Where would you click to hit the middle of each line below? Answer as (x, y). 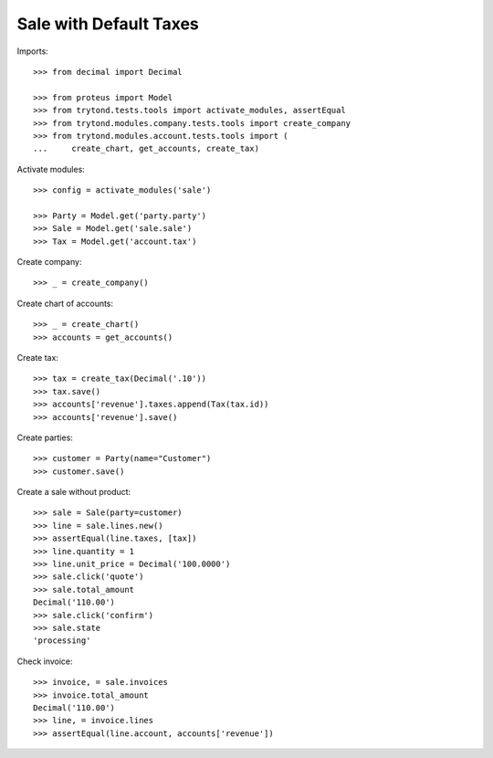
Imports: (33, 51)
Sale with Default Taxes (108, 24)
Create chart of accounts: (65, 303)
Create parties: (45, 437)
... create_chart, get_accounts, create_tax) (147, 149)
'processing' (62, 641)
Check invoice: (45, 661)
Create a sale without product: (74, 492)
